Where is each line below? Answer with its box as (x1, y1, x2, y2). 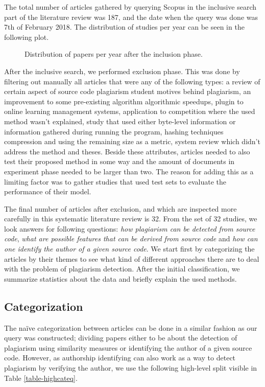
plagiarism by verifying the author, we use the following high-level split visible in (4, 362, 257, 373)
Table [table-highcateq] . (4, 372, 78, 383)
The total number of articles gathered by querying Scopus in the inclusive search (4, 2, 257, 12)
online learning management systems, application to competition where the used (4, 106, 255, 117)
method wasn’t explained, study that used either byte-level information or (4, 116, 236, 126)
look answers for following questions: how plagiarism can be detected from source (4, 223, 255, 234)
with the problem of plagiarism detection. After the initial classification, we (4, 263, 240, 274)
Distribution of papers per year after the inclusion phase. (25, 49, 203, 59)
